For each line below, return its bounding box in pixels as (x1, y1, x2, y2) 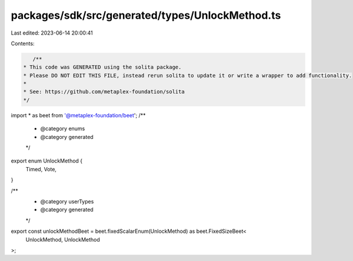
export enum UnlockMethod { (11, 157, 83, 164)
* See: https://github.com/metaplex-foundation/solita (23, 89, 185, 95)
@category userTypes (40, 198, 94, 205)
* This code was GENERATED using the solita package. (23, 64, 182, 70)
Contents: (11, 40, 35, 47)
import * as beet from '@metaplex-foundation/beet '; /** (11, 111, 146, 118)
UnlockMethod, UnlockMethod (25, 236, 100, 243)
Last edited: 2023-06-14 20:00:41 (11, 29, 94, 36)
